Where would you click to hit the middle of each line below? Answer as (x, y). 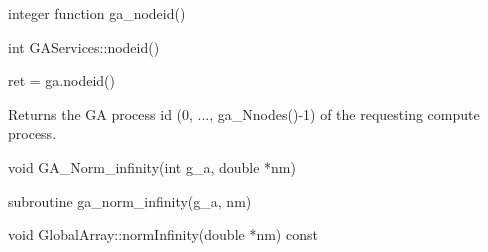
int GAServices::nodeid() (84, 46)
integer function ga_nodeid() (97, 13)
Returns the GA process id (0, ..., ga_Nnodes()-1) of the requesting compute (244, 113)
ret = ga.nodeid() (62, 80)
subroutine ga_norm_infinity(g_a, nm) (130, 200)
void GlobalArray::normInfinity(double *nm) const (163, 234)
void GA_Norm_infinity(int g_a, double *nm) (152, 166)
